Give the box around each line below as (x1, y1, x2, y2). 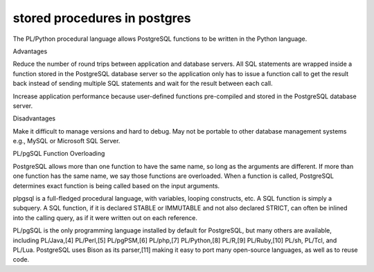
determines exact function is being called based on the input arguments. (12, 181, 220, 190)
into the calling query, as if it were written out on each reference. (12, 213, 197, 221)
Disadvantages (12, 114, 55, 123)
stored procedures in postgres (12, 10, 191, 26)
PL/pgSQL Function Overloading (12, 149, 105, 158)
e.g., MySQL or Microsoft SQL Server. (12, 137, 121, 145)
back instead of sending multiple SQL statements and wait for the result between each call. (12, 80, 273, 88)
